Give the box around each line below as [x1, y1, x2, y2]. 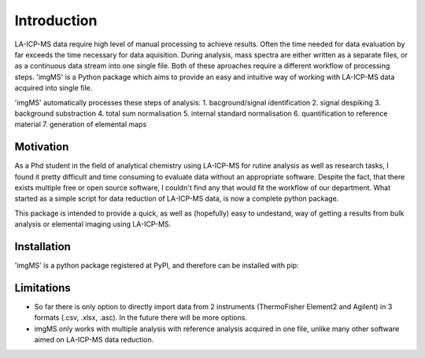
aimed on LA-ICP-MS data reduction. [34, 335, 154, 345]
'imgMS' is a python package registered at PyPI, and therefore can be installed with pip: [14, 260, 299, 271]
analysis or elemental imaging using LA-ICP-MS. [14, 220, 172, 229]
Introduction [14, 12, 98, 29]
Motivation [14, 140, 69, 153]
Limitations [14, 281, 71, 294]
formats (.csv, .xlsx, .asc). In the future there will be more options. [34, 313, 248, 323]
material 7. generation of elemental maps [14, 120, 147, 129]
